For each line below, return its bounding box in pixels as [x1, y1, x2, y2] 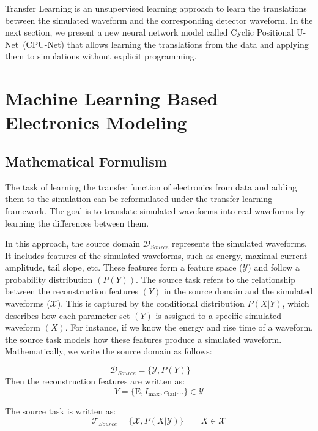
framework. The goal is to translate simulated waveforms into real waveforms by [5, 204, 305, 217]
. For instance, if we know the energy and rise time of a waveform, [65, 321, 314, 334]
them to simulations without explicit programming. [5, 50, 197, 62]
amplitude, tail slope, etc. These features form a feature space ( [5, 261, 243, 274]
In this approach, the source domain [5, 237, 141, 250]
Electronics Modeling [5, 110, 187, 135]
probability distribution [5, 272, 93, 285]
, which [282, 297, 309, 310]
